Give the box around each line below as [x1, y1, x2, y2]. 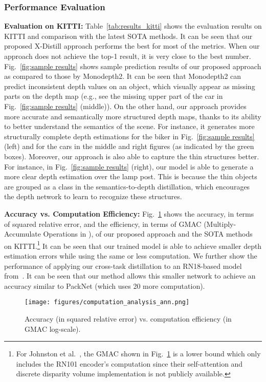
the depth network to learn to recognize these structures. [4, 191, 182, 202]
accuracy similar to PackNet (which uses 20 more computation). [4, 280, 205, 291]
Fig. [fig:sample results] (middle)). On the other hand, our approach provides [4, 100, 247, 111]
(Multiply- [204, 218, 236, 229]
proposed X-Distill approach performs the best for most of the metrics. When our [4, 40, 260, 51]
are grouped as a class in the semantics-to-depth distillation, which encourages [4, 181, 250, 192]
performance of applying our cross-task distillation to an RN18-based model [4, 260, 242, 271]
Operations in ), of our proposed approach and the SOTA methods [43, 228, 253, 239]
